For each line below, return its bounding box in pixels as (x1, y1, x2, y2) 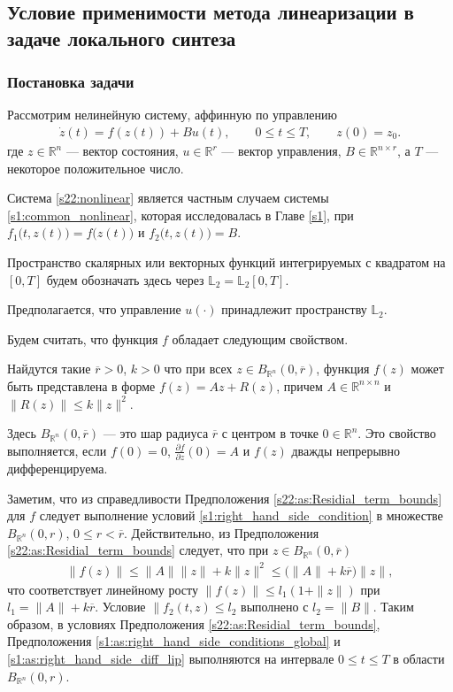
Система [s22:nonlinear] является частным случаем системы (7, 188, 329, 207)
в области (393, 649, 445, 667)
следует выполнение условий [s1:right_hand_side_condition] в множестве (39, 506, 443, 525)
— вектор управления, (221, 142, 342, 160)
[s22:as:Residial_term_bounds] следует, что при (7, 541, 269, 559)
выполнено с (241, 597, 309, 616)
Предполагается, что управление (7, 300, 181, 319)
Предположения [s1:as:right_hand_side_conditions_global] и (7, 632, 341, 650)
